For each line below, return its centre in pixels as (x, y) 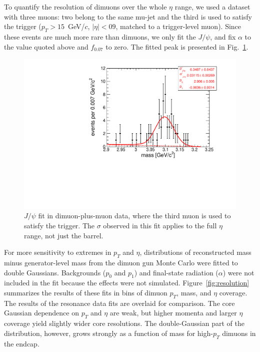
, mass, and (194, 292)
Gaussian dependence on (41, 313)
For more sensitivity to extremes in (58, 252)
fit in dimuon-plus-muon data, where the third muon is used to (134, 216)
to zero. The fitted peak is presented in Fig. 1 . (177, 46)
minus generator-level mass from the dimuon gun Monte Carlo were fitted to (121, 262)
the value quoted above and (46, 46)
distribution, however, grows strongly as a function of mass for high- (108, 333)
